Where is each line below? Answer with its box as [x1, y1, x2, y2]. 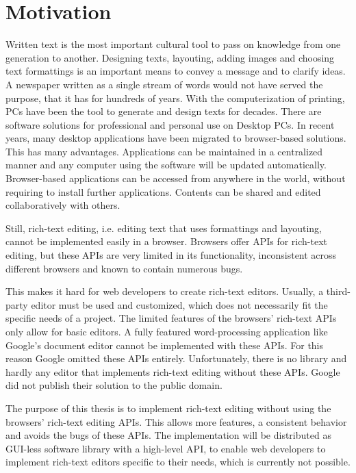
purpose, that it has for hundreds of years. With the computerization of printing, [5, 90, 345, 105]
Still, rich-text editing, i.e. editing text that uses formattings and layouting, [5, 220, 322, 235]
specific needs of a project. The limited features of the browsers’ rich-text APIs [5, 311, 337, 325]
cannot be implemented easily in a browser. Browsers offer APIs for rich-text [5, 234, 327, 248]
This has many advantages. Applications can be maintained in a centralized [5, 144, 323, 158]
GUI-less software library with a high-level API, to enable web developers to [5, 441, 326, 455]
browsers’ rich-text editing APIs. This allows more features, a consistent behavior [5, 414, 347, 429]
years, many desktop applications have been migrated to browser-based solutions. [5, 131, 346, 145]
